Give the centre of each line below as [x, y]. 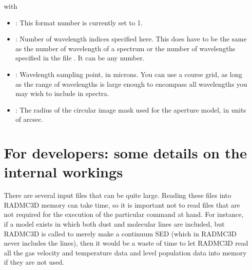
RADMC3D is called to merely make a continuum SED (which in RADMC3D [120, 233]
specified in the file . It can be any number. [80, 58]
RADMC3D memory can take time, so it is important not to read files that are [122, 204]
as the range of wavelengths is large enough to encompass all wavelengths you [131, 84]
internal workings [64, 172]
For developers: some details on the [126, 153]
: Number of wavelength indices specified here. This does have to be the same [131, 39]
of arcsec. [29, 119]
